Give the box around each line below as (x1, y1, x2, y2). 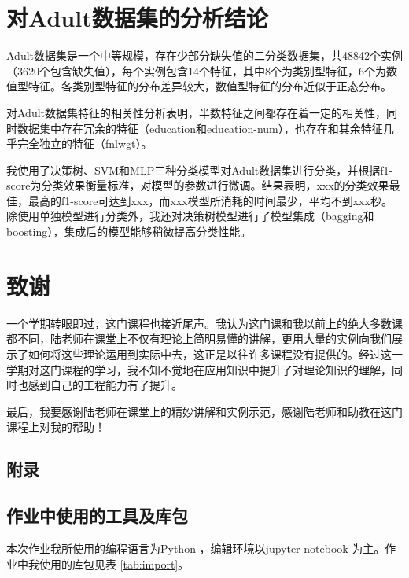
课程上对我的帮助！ (6, 418, 105, 435)
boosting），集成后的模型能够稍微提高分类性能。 (6, 223, 252, 240)
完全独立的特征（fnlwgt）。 (17, 135, 153, 152)
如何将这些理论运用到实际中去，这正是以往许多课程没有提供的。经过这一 (28, 345, 403, 362)
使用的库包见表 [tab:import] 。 (39, 555, 190, 572)
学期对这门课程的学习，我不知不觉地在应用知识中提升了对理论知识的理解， (6, 361, 392, 377)
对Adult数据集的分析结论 (6, 2, 268, 34)
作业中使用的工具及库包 (6, 503, 188, 528)
